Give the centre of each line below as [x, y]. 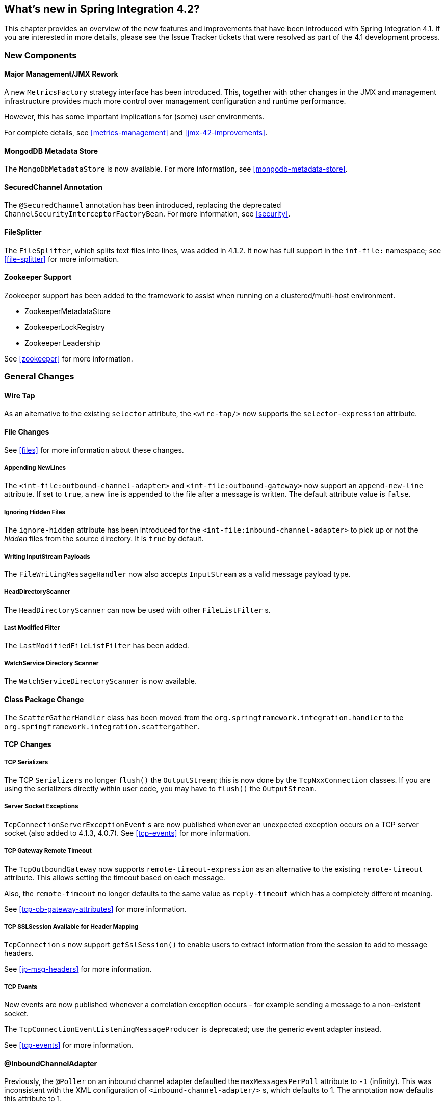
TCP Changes [28, 744]
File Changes [27, 432]
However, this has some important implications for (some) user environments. [134, 117]
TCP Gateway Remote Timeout [48, 851]
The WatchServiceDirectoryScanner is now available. [101, 681]
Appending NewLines [35, 468]
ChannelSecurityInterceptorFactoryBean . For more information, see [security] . [147, 214]
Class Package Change [44, 699]
